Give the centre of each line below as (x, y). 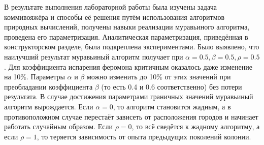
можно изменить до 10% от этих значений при (159, 77)
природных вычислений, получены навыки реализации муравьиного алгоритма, (127, 27)
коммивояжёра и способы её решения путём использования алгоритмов (114, 17)
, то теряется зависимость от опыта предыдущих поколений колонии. (144, 136)
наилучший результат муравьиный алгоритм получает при (94, 56)
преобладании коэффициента (48, 86)
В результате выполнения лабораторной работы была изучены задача (110, 7)
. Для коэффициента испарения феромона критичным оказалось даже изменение (128, 66)
